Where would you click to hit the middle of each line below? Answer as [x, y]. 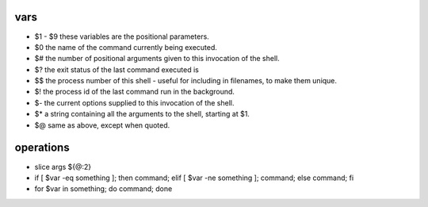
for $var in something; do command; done [103, 189]
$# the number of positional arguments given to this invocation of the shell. [157, 59]
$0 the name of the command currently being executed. [126, 47]
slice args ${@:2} [63, 167]
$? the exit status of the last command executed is [117, 69]
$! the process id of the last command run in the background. [135, 92]
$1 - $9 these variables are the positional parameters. [122, 36]
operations [42, 148]
